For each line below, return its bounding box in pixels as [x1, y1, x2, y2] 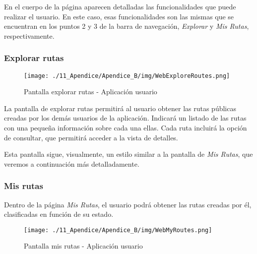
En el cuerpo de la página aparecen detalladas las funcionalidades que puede [4, 1, 236, 11]
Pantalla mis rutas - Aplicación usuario [24, 241, 143, 251]
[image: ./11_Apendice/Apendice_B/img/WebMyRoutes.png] [24, 226, 212, 234]
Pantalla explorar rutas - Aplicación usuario [24, 86, 157, 97]
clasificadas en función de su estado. [4, 209, 114, 219]
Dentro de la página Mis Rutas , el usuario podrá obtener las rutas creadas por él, [4, 199, 252, 209]
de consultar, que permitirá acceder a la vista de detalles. [4, 132, 178, 142]
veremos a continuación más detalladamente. [4, 158, 139, 169]
